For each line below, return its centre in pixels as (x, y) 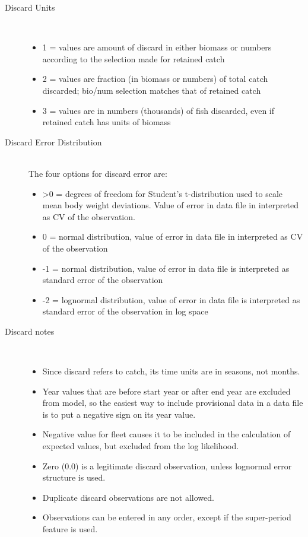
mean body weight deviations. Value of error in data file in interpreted (170, 205)
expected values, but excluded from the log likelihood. (141, 446)
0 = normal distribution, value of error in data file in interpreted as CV (173, 236)
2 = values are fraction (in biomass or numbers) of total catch (155, 79)
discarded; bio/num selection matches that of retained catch (152, 90)
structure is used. (74, 477)
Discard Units (30, 7)
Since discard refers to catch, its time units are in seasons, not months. (171, 371)
